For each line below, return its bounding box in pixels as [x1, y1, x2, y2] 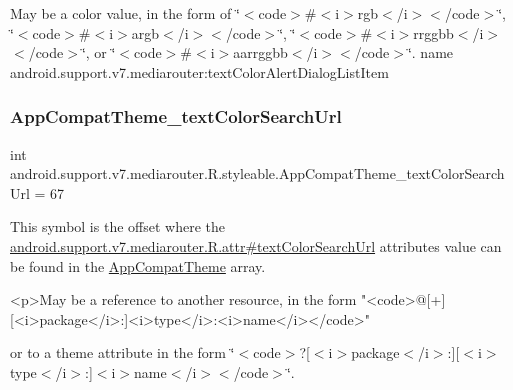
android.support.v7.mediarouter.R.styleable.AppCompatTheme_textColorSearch [10, 163, 505, 184]
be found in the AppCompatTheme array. [10, 255, 266, 276]
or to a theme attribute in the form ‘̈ [10, 342, 235, 363]
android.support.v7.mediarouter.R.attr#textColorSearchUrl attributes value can [10, 235, 502, 256]
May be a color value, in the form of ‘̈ [10, 3, 240, 23]
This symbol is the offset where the [10, 216, 225, 237]
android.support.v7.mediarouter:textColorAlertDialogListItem [10, 61, 389, 82]
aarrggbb [233, 42, 288, 63]
